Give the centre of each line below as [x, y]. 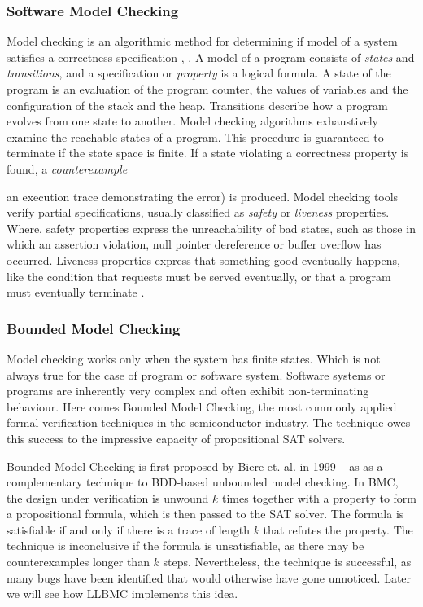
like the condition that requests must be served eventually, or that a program [199, 276]
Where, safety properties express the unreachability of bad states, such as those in [211, 228]
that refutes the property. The [338, 529]
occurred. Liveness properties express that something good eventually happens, [203, 260]
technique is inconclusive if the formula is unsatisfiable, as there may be [185, 545]
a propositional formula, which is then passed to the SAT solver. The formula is [205, 514]
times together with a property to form [320, 497]
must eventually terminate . [76, 292]
